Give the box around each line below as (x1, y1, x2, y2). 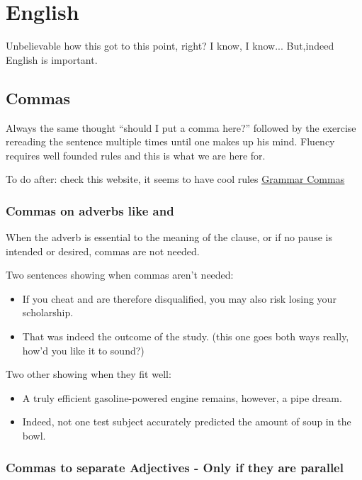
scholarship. (22, 305, 74, 320)
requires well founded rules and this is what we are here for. (6, 147, 266, 162)
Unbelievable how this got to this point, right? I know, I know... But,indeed (6, 38, 334, 53)
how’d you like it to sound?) (22, 342, 145, 357)
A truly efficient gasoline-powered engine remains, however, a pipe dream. (22, 390, 342, 405)
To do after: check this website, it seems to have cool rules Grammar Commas (6, 172, 345, 186)
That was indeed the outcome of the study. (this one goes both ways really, (22, 329, 349, 344)
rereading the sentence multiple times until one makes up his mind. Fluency (6, 134, 335, 149)
